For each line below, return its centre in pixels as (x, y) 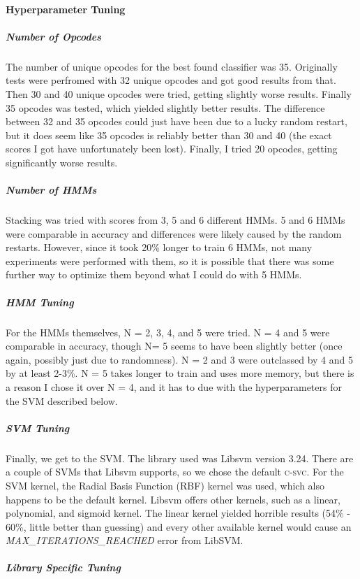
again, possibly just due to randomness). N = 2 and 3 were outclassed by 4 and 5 (179, 359)
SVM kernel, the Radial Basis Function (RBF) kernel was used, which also (165, 485)
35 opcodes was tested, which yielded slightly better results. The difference (165, 107)
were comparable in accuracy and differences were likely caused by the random (174, 233)
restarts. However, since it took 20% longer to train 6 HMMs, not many (159, 247)
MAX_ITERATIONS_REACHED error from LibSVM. (125, 540)
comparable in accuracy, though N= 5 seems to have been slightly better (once (174, 346)
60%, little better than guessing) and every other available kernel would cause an (179, 526)
